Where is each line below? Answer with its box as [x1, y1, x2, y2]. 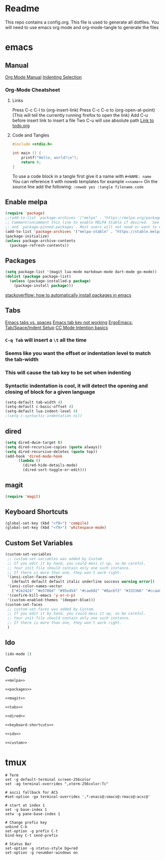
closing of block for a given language [5, 388, 95, 395]
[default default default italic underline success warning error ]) [11, 579, 155, 584]
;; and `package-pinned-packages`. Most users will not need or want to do [5, 224, 164, 230]
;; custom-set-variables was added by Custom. [7, 556, 105, 561]
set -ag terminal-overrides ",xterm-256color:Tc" [5, 781, 109, 786]
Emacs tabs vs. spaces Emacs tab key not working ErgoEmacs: [5, 319, 133, 325]
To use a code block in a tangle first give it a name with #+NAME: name [12, 173, 152, 179]
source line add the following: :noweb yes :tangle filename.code [12, 184, 144, 190]
